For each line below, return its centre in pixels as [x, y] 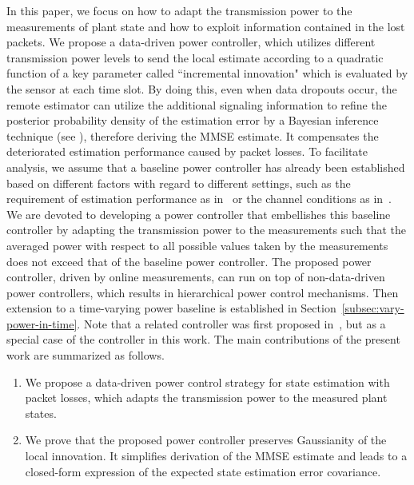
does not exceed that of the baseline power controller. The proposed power [189, 261]
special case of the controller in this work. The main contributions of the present [203, 339]
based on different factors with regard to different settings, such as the [179, 183]
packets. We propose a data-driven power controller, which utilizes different [191, 42]
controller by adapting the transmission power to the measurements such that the [206, 230]
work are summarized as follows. [86, 355]
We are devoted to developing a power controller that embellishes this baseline [199, 214]
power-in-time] [42, 323]
